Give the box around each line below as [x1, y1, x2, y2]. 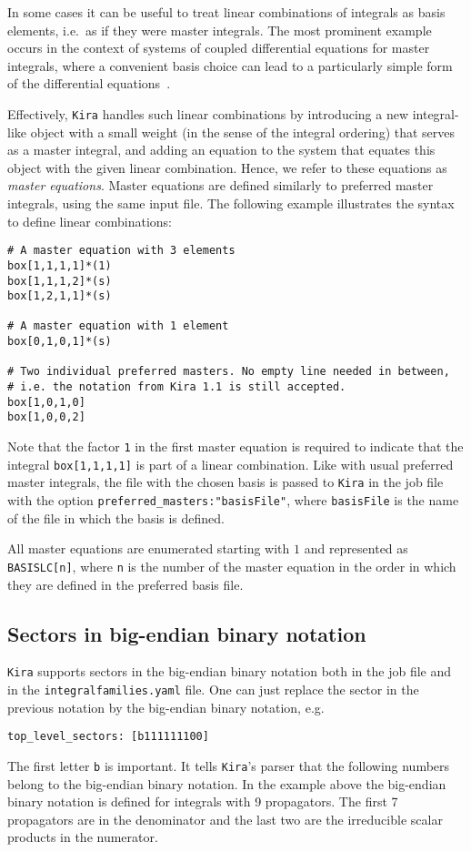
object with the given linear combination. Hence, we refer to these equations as [7, 157, 447, 177]
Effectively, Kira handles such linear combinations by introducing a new [7, 104, 408, 123]
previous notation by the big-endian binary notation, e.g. [7, 697, 325, 716]
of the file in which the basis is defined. [7, 508, 225, 527]
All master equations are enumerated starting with [7, 539, 290, 558]
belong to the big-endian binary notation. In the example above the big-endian [7, 774, 446, 793]
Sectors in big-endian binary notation [7, 619, 366, 647]
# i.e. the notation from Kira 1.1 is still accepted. [7, 380, 346, 394]
